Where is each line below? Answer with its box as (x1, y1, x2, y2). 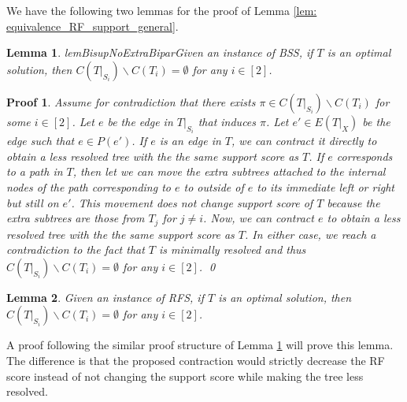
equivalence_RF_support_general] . (6, 17, 179, 34)
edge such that (6, 132, 75, 149)
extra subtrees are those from (6, 210, 145, 226)
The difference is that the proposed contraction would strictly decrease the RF (6, 352, 385, 369)
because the (327, 194, 380, 210)
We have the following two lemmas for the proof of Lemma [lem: (6, 2, 317, 18)
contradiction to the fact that (6, 241, 145, 258)
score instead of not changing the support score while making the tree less (6, 367, 364, 384)
